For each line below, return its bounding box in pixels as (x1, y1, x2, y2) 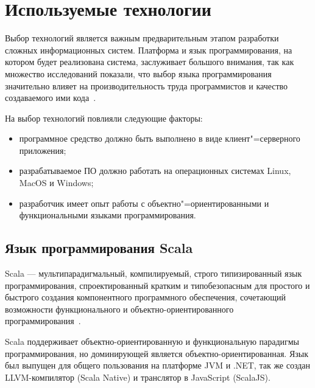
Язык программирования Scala (5, 238, 193, 257)
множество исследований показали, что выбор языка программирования (5, 67, 272, 80)
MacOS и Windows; (19, 176, 94, 189)
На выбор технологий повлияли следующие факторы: (5, 111, 203, 124)
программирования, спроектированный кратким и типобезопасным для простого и (5, 279, 310, 291)
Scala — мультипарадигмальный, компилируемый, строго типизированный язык (5, 267, 302, 280)
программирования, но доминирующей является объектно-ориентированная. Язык (5, 347, 308, 359)
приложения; (19, 144, 66, 156)
